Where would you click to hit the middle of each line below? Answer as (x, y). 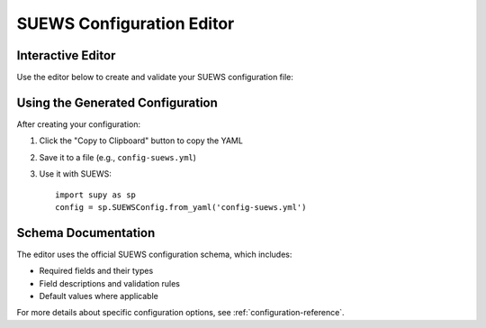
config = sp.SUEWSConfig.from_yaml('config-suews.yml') (181, 207)
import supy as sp (96, 195)
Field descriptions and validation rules (109, 283)
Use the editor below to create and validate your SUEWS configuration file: (155, 77)
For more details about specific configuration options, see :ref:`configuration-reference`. (181, 313)
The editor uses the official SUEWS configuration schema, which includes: (154, 254)
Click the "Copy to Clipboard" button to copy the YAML (141, 141)
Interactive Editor (66, 55)
